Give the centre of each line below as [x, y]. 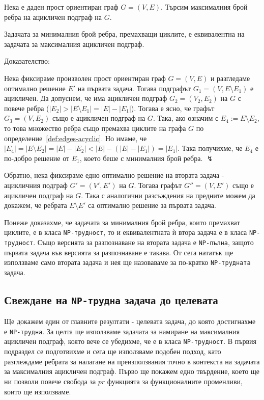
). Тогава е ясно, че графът [173, 108]
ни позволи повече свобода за [50, 381]
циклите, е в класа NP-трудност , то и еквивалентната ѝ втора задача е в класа [126, 232]
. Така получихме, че [210, 148]
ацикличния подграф [36, 185]
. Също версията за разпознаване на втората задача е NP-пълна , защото [143, 242]
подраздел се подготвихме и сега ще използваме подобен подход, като [113, 351]
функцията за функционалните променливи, [175, 381]
